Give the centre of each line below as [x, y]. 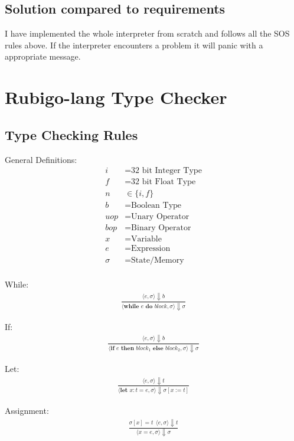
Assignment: [27, 411]
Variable [146, 239]
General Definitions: [41, 159]
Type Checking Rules [71, 134]
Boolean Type [156, 206]
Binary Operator [161, 228]
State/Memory [158, 261]
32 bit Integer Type [166, 171]
